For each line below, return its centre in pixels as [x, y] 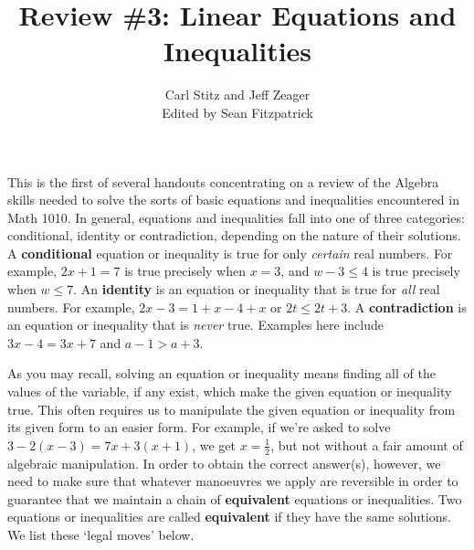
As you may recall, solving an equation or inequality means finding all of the [221, 373]
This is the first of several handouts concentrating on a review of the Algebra [223, 181]
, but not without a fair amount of [367, 444]
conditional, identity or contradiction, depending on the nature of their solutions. [234, 235]
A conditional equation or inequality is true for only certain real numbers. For [230, 253]
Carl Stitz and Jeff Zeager [237, 95]
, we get [214, 444]
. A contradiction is [407, 307]
